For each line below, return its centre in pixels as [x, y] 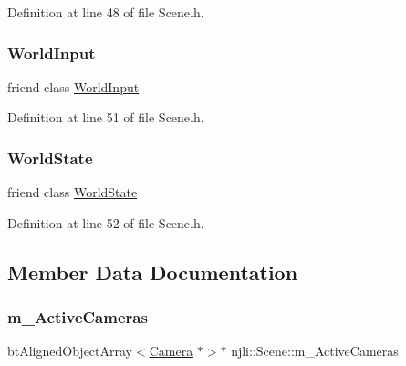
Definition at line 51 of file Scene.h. [106, 117]
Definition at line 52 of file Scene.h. [106, 222]
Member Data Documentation [153, 272]
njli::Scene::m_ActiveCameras [315, 351]
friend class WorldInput [73, 86]
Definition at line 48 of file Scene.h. [106, 12]
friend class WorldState [73, 192]
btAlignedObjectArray [70, 351]
